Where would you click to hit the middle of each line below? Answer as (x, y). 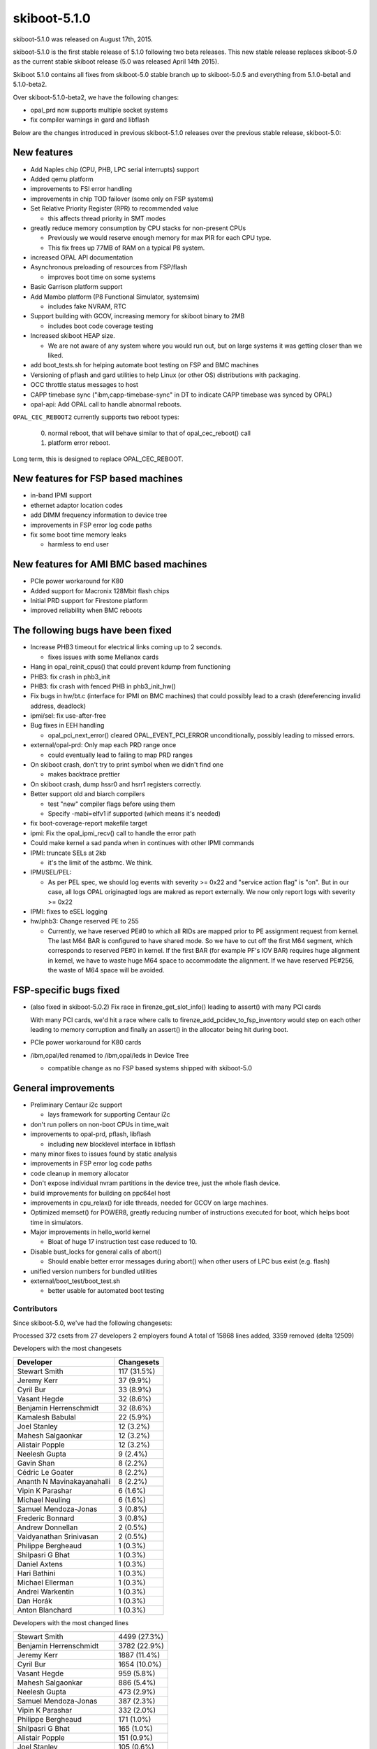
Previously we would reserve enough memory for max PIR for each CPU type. (160, 238)
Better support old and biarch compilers (88, 794)
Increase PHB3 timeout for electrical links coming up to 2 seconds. (126, 647)
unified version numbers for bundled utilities (94, 1271)
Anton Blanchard (45, 1610)
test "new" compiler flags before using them (112, 804)
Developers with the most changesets (67, 1348)
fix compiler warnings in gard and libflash (90, 120)
